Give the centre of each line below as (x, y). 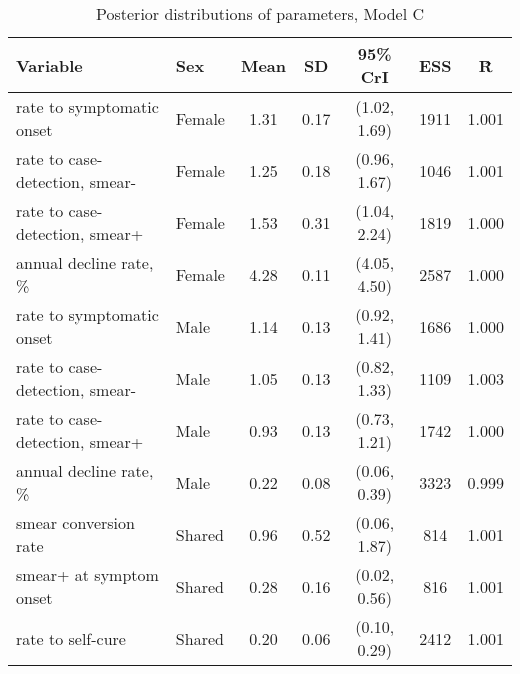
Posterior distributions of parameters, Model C (260, 13)
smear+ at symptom (87, 574)
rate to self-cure (71, 638)
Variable (49, 65)
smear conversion (75, 522)
